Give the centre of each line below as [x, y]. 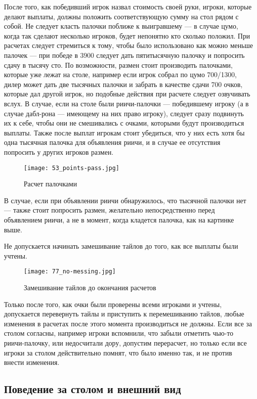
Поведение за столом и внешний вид [93, 389]
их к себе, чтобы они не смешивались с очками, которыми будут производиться [124, 123]
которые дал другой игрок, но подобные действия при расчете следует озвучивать [127, 94]
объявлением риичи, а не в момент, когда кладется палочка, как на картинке [119, 219]
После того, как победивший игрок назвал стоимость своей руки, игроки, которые [128, 6]
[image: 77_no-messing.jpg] [70, 272]
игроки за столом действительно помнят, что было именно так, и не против [118, 352]
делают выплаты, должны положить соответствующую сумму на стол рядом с [121, 16]
